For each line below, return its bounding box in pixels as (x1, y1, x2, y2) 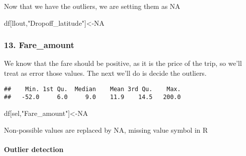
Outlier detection (4, 144, 64, 154)
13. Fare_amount (4, 39, 75, 51)
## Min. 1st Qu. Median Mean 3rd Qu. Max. (4, 85, 181, 93)
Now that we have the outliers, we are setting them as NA (4, 1, 180, 11)
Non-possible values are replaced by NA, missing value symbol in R (4, 124, 208, 135)
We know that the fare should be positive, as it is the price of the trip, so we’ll (4, 58, 242, 68)
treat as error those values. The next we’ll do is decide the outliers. (4, 68, 207, 78)
